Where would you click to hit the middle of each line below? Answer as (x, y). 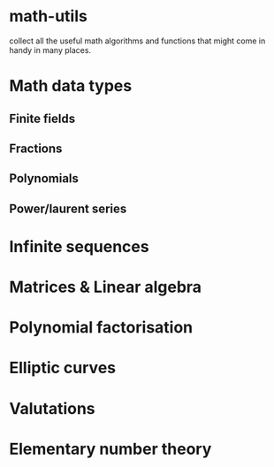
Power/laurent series (68, 208)
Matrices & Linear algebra (105, 287)
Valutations (52, 408)
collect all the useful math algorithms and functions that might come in (137, 41)
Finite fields (42, 118)
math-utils (49, 16)
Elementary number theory (110, 449)
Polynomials (44, 179)
